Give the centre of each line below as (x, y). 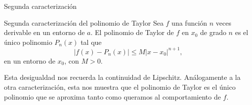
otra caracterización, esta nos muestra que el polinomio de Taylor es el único (120, 87)
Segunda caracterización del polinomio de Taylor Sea (84, 22)
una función (189, 22)
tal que (91, 42)
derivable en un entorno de (44, 32)
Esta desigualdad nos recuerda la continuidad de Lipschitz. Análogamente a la (122, 77)
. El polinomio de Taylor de (132, 32)
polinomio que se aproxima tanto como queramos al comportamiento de (112, 96)
